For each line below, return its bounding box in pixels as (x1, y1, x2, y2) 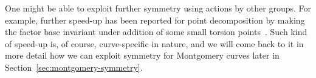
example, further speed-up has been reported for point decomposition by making (5, 13, 305, 26)
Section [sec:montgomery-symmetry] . (5, 60, 143, 73)
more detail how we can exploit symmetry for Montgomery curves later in (5, 49, 280, 62)
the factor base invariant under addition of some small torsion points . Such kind (5, 25, 307, 38)
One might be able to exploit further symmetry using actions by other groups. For (5, 2, 311, 14)
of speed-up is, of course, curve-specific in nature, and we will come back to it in (5, 37, 304, 50)
